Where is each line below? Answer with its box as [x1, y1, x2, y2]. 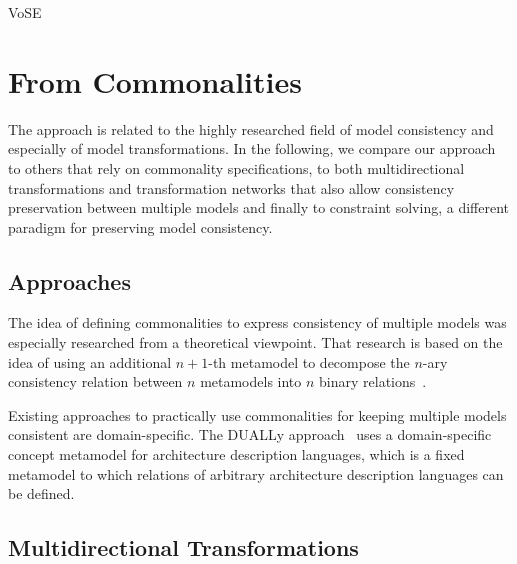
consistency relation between [8, 371, 183, 392]
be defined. [8, 483, 75, 504]
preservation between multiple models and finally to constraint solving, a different [8, 197, 509, 218]
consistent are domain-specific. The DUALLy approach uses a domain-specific [8, 424, 492, 445]
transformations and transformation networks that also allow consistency [8, 177, 455, 198]
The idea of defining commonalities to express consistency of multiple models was [8, 312, 507, 333]
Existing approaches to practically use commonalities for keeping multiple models [8, 404, 507, 425]
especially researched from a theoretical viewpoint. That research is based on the [8, 332, 503, 353]
